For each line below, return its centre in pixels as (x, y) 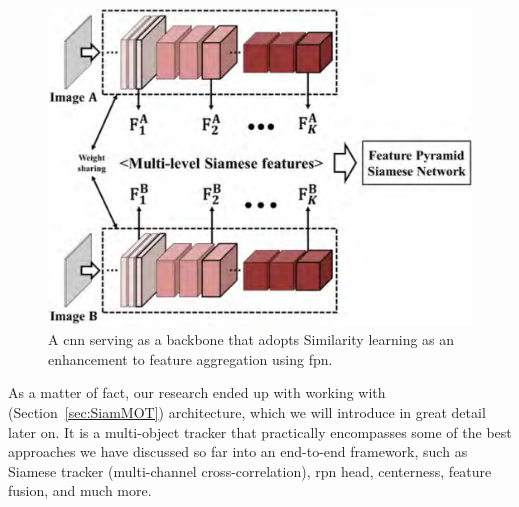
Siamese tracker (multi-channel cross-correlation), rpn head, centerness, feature (250, 470)
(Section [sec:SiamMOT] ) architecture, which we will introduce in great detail (247, 411)
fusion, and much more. (80, 490)
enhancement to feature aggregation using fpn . (190, 358)
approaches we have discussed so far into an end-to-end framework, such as (238, 451)
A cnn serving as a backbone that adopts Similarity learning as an (251, 339)
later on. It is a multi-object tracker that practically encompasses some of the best (260, 431)
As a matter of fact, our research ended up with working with (197, 392)
